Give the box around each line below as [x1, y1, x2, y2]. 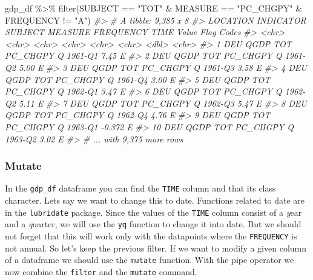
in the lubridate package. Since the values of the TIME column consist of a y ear [5, 205, 302, 218]
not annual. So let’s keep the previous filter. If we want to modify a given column [5, 241, 307, 254]
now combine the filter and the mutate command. [5, 265, 197, 278]
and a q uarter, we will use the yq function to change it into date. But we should [5, 218, 301, 230]
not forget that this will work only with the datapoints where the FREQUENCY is [5, 229, 297, 242]
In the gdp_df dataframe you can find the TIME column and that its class [5, 182, 276, 195]
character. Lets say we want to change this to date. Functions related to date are [5, 194, 305, 206]
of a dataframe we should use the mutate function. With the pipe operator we [5, 253, 294, 266]
